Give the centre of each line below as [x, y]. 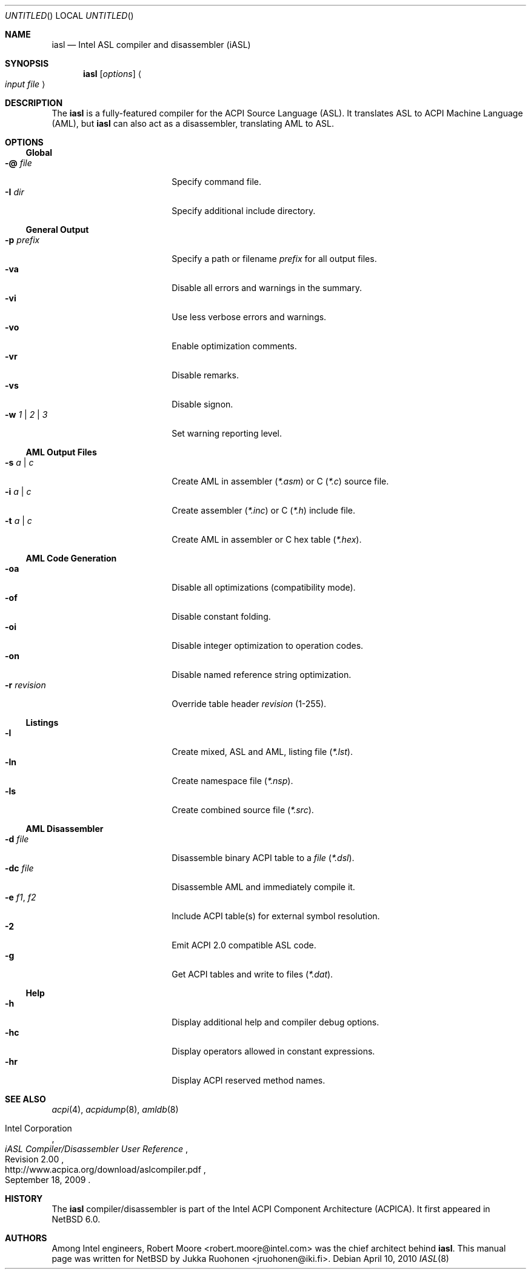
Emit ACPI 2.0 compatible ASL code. [244, 945]
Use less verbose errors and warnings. [249, 317]
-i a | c [18, 491]
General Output [57, 230]
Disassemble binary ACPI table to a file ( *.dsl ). [263, 858]
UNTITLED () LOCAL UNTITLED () [69, 15]
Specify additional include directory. [244, 211]
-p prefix [22, 240]
